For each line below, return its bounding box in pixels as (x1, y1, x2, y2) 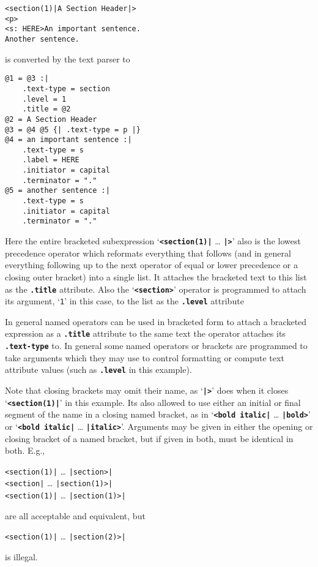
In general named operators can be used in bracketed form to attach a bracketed (5, 315, 307, 328)
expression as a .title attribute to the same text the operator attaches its (5, 327, 286, 340)
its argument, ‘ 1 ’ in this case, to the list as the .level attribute (5, 295, 244, 307)
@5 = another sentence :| (5, 186, 110, 195)
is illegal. (5, 550, 38, 563)
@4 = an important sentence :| (5, 135, 132, 145)
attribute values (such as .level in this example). (5, 363, 192, 376)
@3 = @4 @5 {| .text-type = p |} (5, 125, 141, 134)
